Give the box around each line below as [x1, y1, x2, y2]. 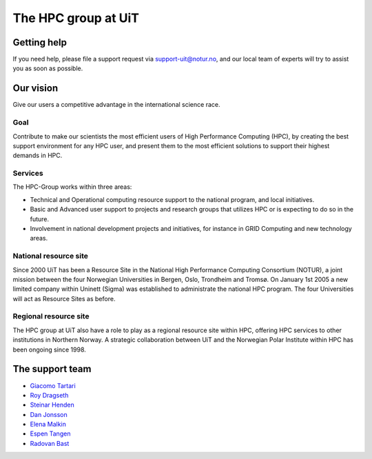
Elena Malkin [30, 420, 67, 429]
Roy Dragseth [30, 391, 69, 399]
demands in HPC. [12, 152, 63, 160]
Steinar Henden [30, 400, 75, 409]
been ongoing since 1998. [12, 345, 86, 354]
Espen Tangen [30, 429, 71, 438]
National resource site [12, 252, 89, 261]
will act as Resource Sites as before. [12, 294, 116, 303]
